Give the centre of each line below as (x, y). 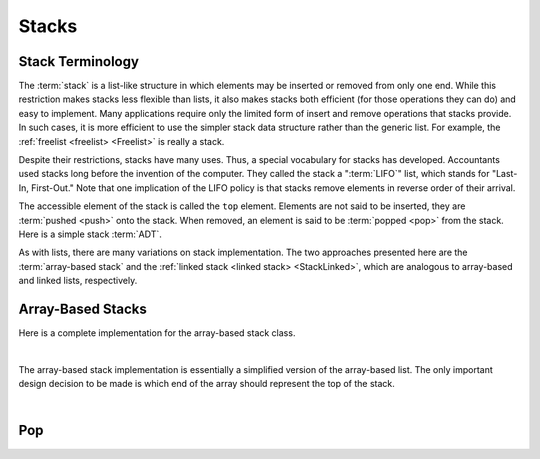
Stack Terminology (79, 61)
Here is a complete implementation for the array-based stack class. (157, 333)
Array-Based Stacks (82, 308)
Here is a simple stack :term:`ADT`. (90, 234)
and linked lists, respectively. (78, 281)
